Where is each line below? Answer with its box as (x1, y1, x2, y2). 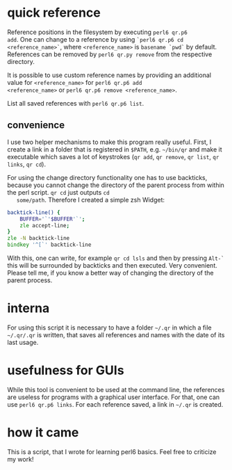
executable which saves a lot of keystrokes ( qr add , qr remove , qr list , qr (7, 152, 219, 161)
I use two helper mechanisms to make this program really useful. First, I (7, 138, 212, 146)
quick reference (7, 5, 101, 21)
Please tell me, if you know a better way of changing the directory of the (7, 269, 214, 277)
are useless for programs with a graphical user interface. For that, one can (7, 393, 220, 401)
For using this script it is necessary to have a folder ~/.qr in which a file (7, 323, 212, 332)
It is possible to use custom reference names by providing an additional (7, 71, 212, 79)
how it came (7, 425, 79, 441)
